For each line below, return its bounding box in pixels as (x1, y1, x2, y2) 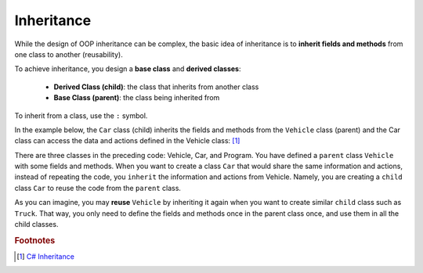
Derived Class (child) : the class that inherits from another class (53, 82, 259, 92)
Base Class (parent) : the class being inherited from (53, 93, 220, 102)
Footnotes (14, 235, 56, 246)
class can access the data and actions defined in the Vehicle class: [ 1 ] (14, 136, 240, 145)
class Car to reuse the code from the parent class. (14, 183, 182, 192)
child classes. (14, 220, 59, 229)
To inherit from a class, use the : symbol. (14, 110, 148, 120)
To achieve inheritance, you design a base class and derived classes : (14, 64, 241, 74)
